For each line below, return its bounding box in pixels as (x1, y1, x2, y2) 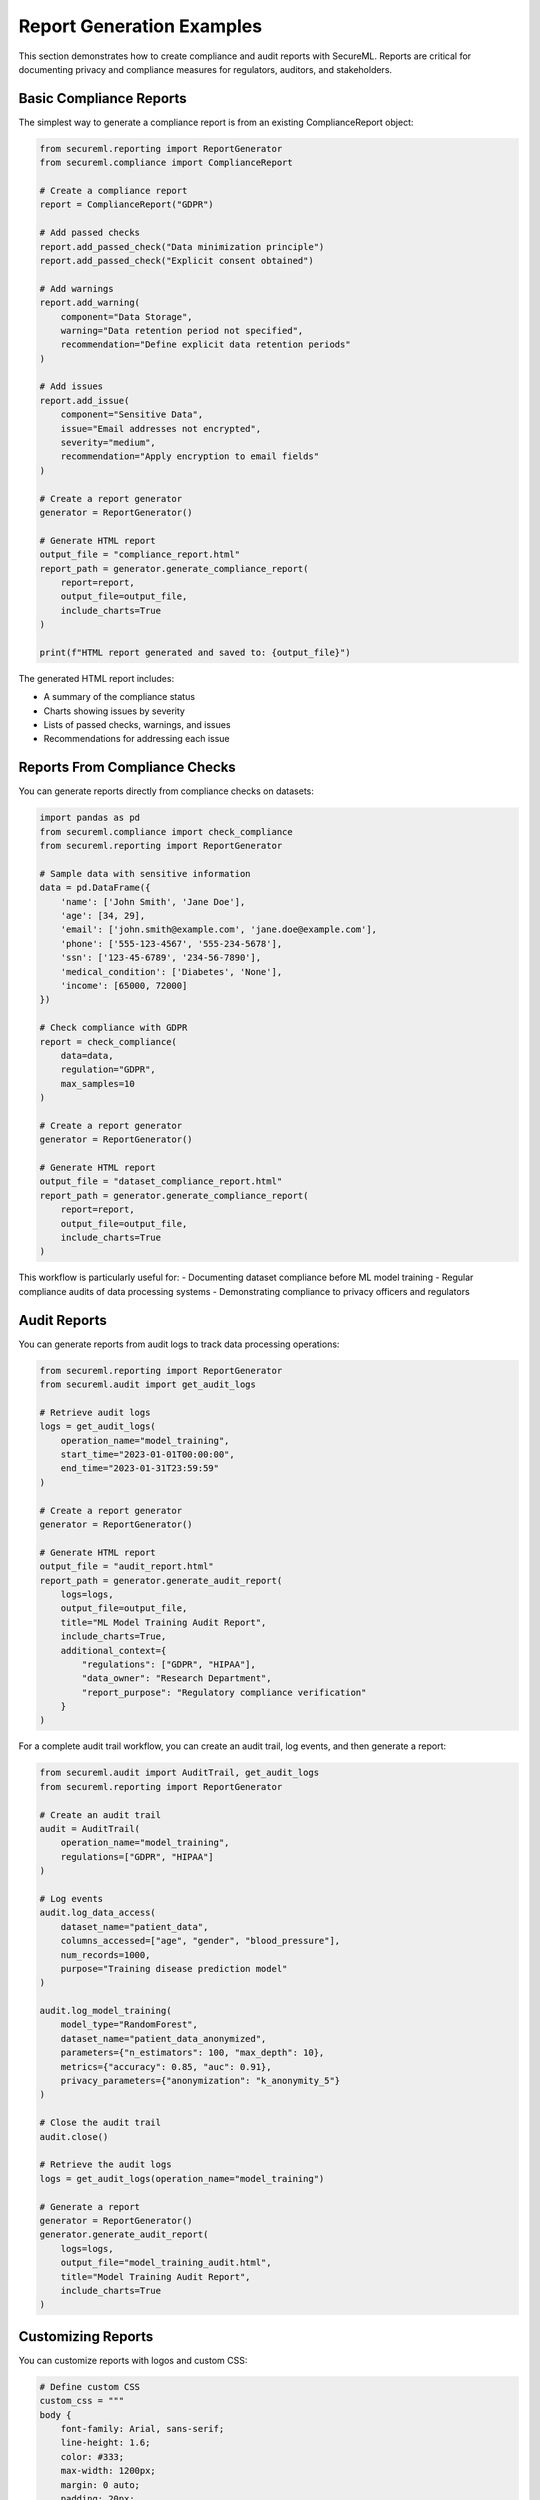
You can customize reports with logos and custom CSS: (18, 2354, 248, 2366)
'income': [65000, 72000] (60, 980, 188, 992)
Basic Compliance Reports (18, 90, 187, 107)
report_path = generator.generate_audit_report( (39, 1575, 283, 1586)
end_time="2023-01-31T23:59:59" (60, 1463, 220, 1474)
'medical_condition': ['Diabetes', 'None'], (60, 966, 283, 977)
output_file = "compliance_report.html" (39, 549, 240, 560)
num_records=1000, (60, 1949, 151, 1960)
